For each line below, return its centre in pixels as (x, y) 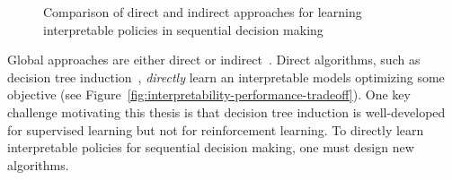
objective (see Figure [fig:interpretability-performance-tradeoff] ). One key (209, 94)
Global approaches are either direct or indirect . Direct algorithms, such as (214, 60)
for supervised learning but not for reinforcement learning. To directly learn (216, 129)
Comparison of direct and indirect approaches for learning (203, 12)
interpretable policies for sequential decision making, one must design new (211, 147)
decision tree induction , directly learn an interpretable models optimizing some (226, 77)
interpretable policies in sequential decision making (183, 29)
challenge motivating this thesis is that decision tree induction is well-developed (226, 111)
